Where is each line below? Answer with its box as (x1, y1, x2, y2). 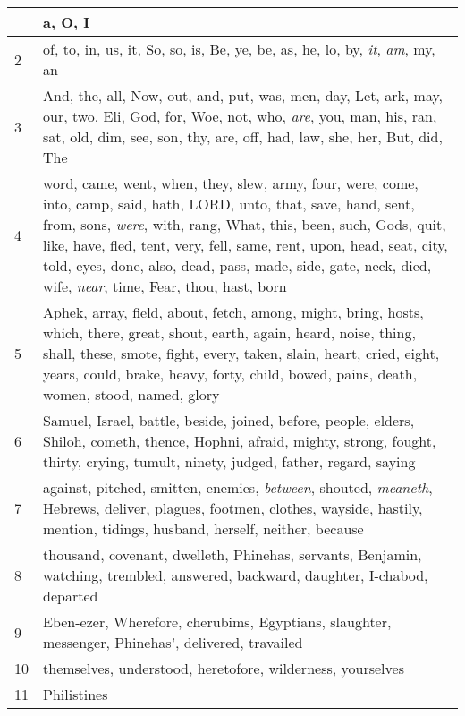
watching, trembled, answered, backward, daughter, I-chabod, (43, 565, 428, 585)
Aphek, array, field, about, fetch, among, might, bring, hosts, (43, 302, 424, 322)
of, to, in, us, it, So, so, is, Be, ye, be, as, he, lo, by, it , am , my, (43, 38, 435, 59)
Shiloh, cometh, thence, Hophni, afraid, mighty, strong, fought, (43, 430, 436, 451)
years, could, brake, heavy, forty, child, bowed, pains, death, (43, 363, 418, 384)
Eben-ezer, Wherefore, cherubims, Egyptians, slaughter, (43, 611, 392, 632)
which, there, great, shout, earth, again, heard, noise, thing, (43, 322, 416, 343)
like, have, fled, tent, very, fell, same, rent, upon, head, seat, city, (43, 234, 448, 255)
